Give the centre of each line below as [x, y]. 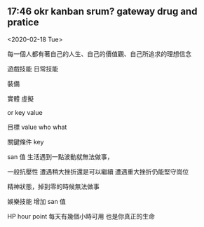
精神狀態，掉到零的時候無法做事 [53, 186]
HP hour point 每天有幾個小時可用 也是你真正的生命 [81, 216]
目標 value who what [37, 127]
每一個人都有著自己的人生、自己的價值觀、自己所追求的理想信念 [99, 54]
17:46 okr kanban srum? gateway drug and [102, 12]
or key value [25, 112]
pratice [23, 23]
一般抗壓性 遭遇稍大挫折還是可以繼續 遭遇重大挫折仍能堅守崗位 [98, 172]
